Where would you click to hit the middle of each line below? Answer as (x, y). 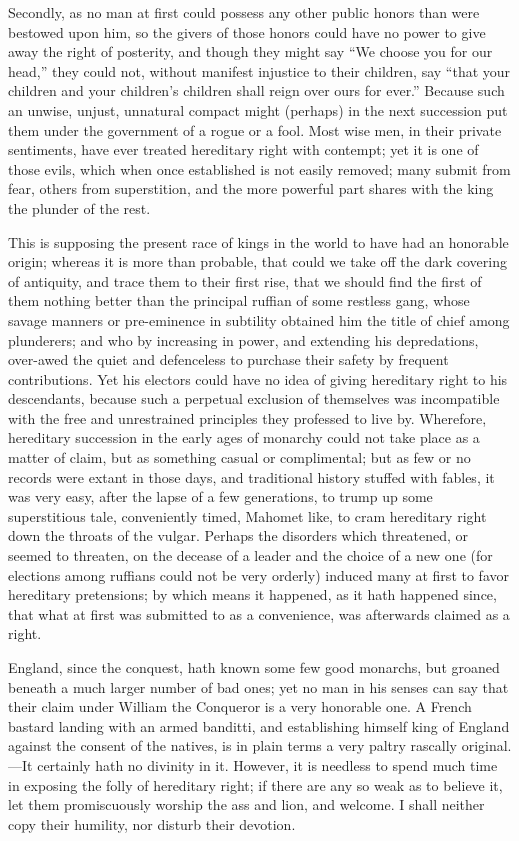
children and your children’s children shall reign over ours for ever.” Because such (256, 90)
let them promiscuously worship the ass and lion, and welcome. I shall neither (246, 804)
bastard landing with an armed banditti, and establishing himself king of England (259, 725)
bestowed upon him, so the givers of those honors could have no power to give (247, 31)
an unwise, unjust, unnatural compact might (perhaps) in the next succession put (258, 109)
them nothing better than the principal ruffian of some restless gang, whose (239, 300)
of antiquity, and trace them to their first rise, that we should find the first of (245, 280)
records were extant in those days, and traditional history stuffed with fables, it (251, 476)
